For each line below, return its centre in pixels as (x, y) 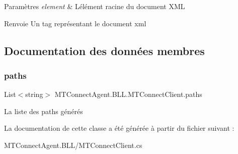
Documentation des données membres (104, 50)
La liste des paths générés (44, 111)
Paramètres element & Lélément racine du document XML (95, 6)
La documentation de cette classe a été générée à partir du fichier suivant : (119, 128)
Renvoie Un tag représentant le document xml (75, 23)
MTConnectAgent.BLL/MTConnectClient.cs (73, 145)
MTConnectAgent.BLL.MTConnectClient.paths (128, 94)
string (34, 94)
